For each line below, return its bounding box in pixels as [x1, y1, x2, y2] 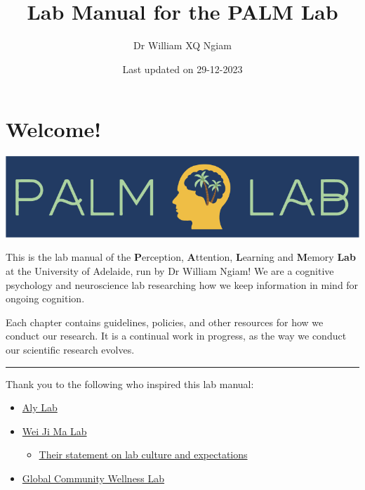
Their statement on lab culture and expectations [39, 447, 248, 462]
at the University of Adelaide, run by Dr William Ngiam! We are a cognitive [6, 264, 334, 278]
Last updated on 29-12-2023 [122, 61, 243, 76]
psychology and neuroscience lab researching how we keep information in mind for [6, 277, 359, 292]
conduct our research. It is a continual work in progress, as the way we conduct [6, 328, 347, 343]
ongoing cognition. [6, 291, 85, 306]
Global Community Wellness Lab [22, 470, 165, 485]
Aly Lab [22, 400, 58, 415]
